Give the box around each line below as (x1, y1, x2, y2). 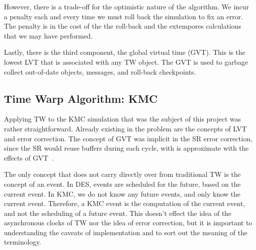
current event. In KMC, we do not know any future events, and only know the (4, 188, 241, 199)
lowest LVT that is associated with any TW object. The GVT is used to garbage (4, 56, 248, 67)
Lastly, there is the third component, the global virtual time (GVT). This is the (4, 47, 246, 57)
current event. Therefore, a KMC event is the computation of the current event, (4, 198, 245, 208)
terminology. (4, 237, 41, 247)
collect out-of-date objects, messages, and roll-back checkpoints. (4, 66, 196, 77)
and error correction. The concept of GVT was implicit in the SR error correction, (4, 133, 253, 143)
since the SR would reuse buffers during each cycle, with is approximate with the (4, 143, 249, 153)
